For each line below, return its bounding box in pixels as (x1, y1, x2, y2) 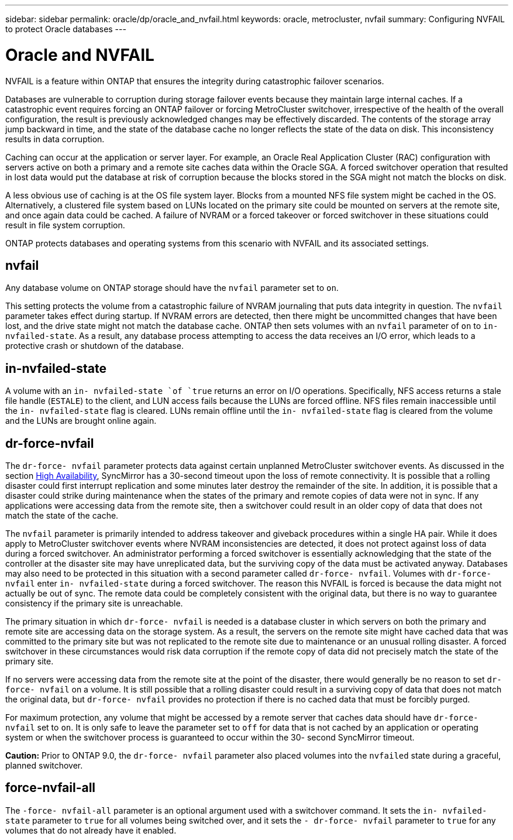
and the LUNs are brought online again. (5, 416, 157, 426)
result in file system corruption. (5, 220, 125, 230)
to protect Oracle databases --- (5, 24, 126, 34)
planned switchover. (5, 760, 83, 771)
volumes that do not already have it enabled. (5, 825, 177, 835)
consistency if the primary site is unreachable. (5, 598, 183, 609)
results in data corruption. (5, 133, 105, 144)
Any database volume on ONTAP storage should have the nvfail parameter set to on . (5, 283, 339, 293)
